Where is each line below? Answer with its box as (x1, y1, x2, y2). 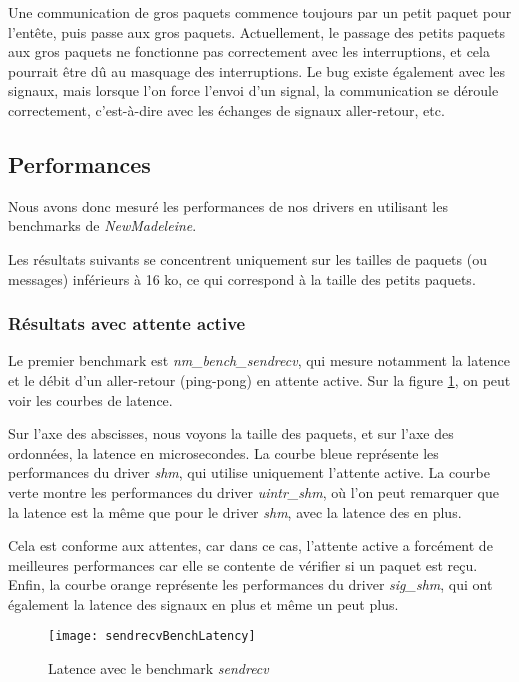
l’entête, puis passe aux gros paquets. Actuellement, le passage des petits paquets (8, 21, 505, 42)
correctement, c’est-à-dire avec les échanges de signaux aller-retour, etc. (8, 99, 445, 120)
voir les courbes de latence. (8, 389, 173, 410)
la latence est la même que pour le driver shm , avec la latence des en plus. (8, 501, 462, 522)
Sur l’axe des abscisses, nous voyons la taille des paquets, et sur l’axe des (8, 423, 454, 444)
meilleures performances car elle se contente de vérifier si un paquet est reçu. (8, 554, 478, 575)
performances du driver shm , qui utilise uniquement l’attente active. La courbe (8, 462, 490, 483)
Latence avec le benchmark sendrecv (48, 658, 269, 679)
